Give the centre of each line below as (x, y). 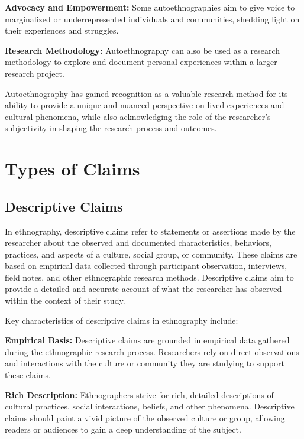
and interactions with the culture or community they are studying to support (145, 363)
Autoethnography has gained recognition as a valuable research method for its (146, 93)
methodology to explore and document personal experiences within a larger (141, 62)
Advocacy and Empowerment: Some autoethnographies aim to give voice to (150, 7)
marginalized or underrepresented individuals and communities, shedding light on (152, 19)
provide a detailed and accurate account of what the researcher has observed (143, 289)
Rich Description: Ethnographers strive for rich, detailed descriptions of (139, 394)
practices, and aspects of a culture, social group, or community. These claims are (151, 254)
